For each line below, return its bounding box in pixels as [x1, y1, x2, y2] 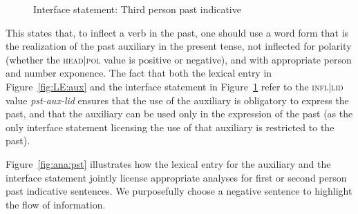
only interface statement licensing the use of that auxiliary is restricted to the [6, 119, 335, 134]
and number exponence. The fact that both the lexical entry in [6, 66, 272, 80]
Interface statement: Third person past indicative [33, 2, 241, 16]
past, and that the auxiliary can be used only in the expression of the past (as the [6, 106, 353, 121]
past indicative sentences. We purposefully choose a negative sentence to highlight [6, 184, 352, 198]
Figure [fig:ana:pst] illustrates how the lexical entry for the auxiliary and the [6, 156, 331, 171]
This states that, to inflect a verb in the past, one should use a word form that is [6, 25, 349, 39]
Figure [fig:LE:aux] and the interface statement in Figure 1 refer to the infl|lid [6, 79, 343, 93]
